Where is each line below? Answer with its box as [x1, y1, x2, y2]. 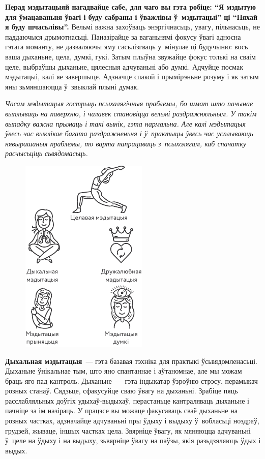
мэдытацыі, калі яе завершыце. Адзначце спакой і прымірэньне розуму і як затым [5, 71, 259, 82]
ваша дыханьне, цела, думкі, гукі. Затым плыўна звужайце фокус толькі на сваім [5, 51, 256, 62]
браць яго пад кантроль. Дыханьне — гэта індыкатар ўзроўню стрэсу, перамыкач [5, 375, 258, 386]
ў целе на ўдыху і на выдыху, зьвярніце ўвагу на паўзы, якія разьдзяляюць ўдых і [5, 435, 261, 446]
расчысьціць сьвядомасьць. [5, 148, 88, 159]
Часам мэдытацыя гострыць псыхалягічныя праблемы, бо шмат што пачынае [5, 98, 253, 109]
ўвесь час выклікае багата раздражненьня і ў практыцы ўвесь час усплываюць [5, 128, 253, 139]
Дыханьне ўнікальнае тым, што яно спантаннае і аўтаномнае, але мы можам [5, 365, 242, 376]
